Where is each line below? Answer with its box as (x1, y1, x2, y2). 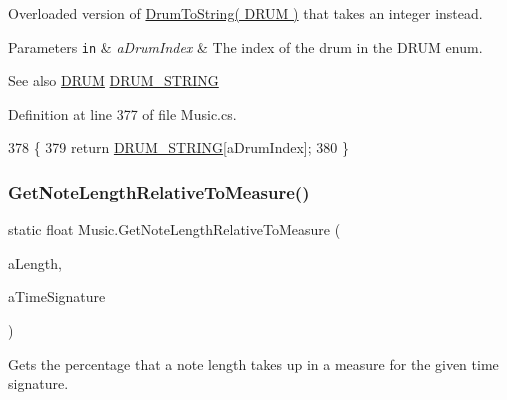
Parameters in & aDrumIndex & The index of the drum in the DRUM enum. (8, 36, 483, 57)
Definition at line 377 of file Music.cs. (8, 103, 237, 124)
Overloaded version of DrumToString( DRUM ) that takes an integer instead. (8, 3, 483, 23)
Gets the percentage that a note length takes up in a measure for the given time (8, 353, 499, 374)
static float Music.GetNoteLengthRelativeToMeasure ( (8, 219, 341, 240)
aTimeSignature (8, 286, 106, 307)
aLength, (8, 252, 62, 273)
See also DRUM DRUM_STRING (8, 70, 219, 91)
